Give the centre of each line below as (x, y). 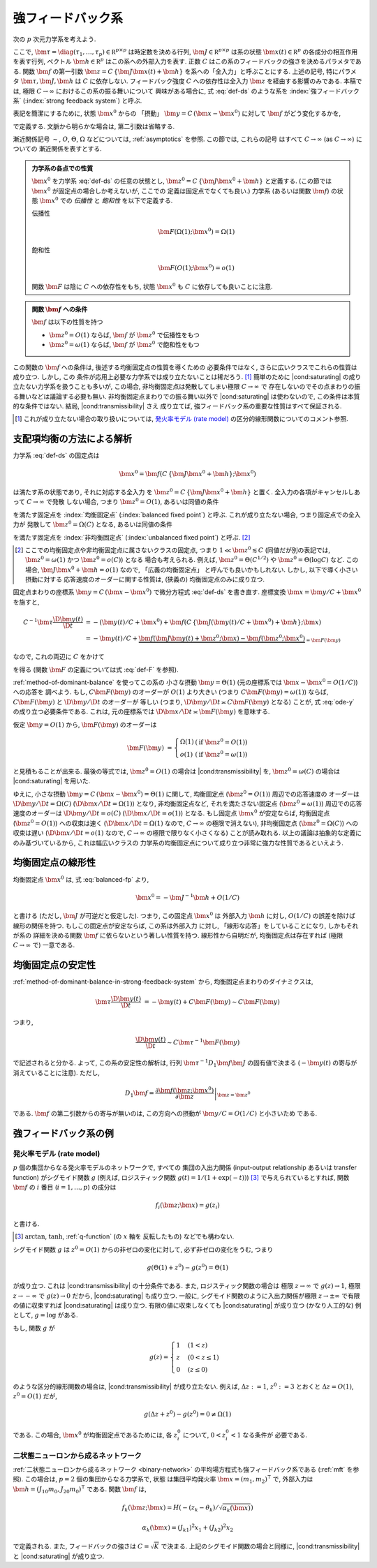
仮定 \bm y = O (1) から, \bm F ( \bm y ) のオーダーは (85, 724)
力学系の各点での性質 (62, 168)
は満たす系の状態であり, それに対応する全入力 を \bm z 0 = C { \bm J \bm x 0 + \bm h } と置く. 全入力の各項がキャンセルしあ (187, 491)
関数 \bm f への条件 (60, 309)
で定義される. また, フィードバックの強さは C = (81, 1546)
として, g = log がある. (45, 1315)
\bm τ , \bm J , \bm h (47, 81)
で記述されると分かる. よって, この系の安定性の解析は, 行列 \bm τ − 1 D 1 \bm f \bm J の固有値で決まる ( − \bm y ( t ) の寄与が (185, 1063)
